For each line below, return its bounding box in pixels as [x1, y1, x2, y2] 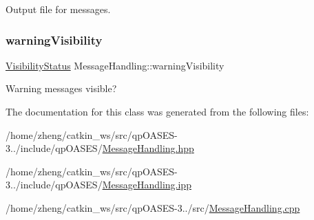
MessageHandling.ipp [102, 177, 191, 192]
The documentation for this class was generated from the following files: [6, 104, 309, 118]
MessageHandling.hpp [102, 141, 194, 155]
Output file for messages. [6, 2, 111, 16]
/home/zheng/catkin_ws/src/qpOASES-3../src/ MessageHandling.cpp [6, 200, 300, 214]
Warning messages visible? [6, 81, 117, 96]
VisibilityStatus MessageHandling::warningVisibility [6, 58, 224, 72]
